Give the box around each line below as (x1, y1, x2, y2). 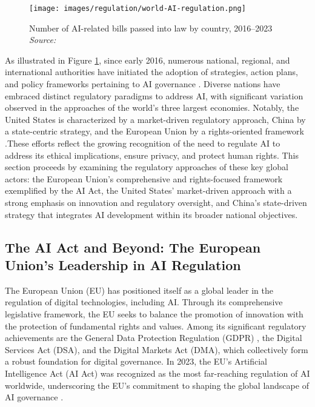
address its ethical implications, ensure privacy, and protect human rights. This (5, 148, 299, 161)
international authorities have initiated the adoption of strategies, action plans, (5, 65, 298, 78)
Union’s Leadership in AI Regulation (5, 255, 241, 274)
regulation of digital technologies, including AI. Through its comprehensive (5, 296, 283, 308)
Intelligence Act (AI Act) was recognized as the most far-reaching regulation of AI (5, 366, 310, 379)
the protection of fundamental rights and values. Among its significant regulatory (5, 319, 307, 332)
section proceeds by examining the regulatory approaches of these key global (5, 160, 288, 173)
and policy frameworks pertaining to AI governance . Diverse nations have (5, 78, 280, 90)
